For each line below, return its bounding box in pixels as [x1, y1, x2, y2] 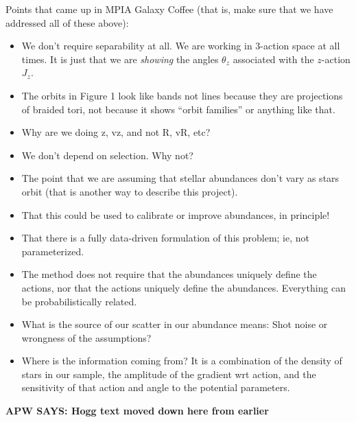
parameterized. [21, 244, 84, 258]
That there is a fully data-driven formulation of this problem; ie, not [21, 231, 309, 245]
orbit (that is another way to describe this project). [21, 184, 238, 198]
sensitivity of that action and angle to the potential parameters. [21, 380, 290, 395]
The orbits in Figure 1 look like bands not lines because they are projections [21, 88, 343, 102]
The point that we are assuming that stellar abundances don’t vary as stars [21, 171, 340, 185]
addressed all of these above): [5, 15, 129, 30]
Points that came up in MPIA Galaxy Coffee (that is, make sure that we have [5, 2, 333, 16]
